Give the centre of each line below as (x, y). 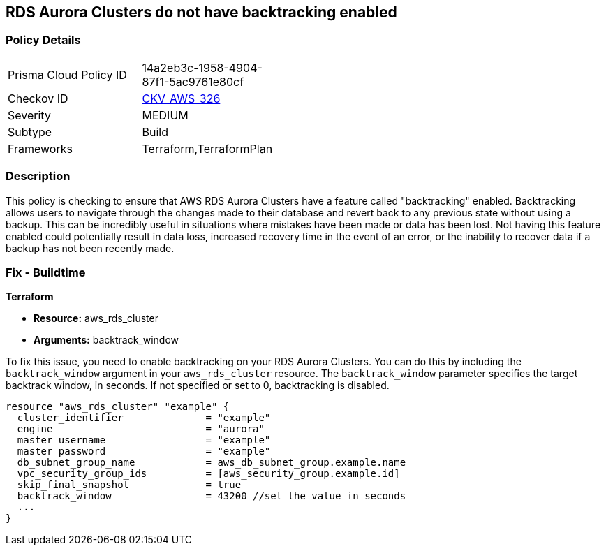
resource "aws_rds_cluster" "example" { (118, 407)
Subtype (30, 132)
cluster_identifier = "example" (144, 418)
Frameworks (40, 148)
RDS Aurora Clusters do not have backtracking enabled (201, 12)
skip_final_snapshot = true (129, 485)
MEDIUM (165, 115)
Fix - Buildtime (46, 272)
